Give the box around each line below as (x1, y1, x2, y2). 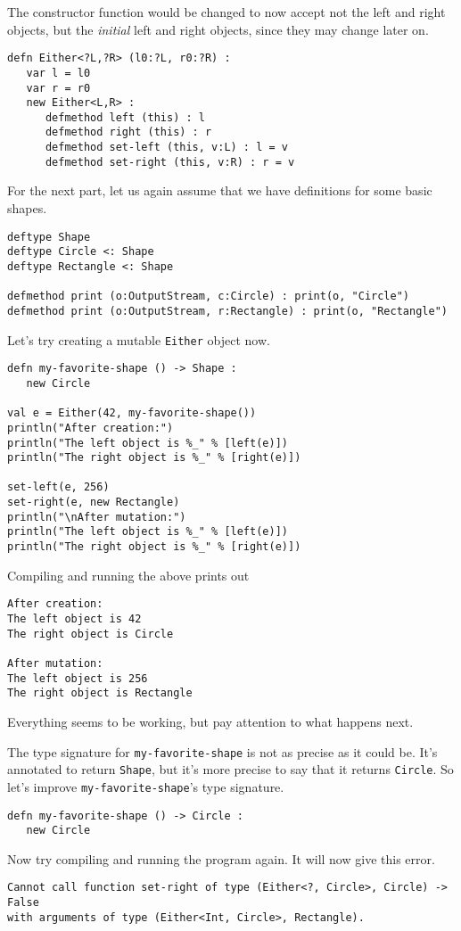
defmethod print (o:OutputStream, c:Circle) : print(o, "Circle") (7, 290, 410, 303)
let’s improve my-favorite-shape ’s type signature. (7, 777, 284, 795)
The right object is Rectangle (7, 687, 193, 700)
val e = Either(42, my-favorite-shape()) (7, 407, 257, 420)
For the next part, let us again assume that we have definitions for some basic (7, 181, 432, 200)
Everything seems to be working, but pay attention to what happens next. (7, 712, 414, 730)
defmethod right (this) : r (45, 126, 212, 139)
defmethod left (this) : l (45, 111, 205, 124)
